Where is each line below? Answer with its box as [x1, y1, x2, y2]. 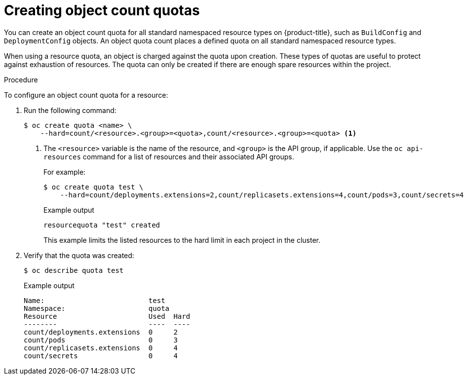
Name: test [24, 296, 165, 304]
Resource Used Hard [24, 312, 191, 320]
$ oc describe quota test [24, 266, 124, 274]
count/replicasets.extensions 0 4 [24, 343, 178, 352]
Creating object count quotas [4, 2, 200, 19]
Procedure [4, 75, 38, 84]
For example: [43, 167, 86, 176]
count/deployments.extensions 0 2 [24, 328, 178, 336]
